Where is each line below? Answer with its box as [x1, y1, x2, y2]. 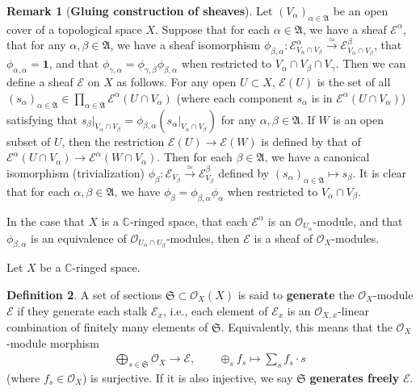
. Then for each [157, 148, 233, 165]
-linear [338, 302, 369, 319]
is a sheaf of [254, 229, 313, 246]
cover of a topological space [6, 20, 142, 37]
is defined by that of [261, 132, 361, 149]
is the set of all [317, 73, 391, 90]
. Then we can [335, 55, 406, 72]
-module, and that [313, 212, 403, 229]
